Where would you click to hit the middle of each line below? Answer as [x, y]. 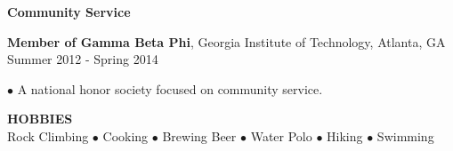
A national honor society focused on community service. [170, 88]
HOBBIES [40, 119]
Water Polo [281, 135]
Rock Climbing [48, 135]
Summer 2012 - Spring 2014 [83, 59]
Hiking [345, 135]
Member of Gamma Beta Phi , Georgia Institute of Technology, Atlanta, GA [226, 41]
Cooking [125, 135]
